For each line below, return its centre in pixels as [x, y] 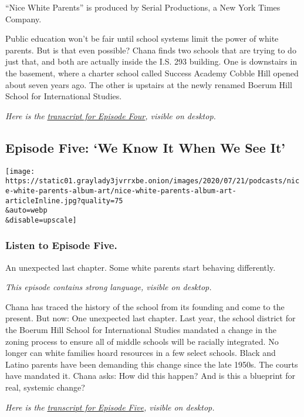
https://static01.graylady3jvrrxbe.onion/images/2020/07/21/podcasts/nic [153, 181]
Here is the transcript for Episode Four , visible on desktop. [111, 115]
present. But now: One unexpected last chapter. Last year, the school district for [151, 318]
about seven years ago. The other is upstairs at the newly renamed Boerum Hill [149, 84]
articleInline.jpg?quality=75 [64, 201]
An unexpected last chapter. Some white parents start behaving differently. [141, 267]
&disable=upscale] [41, 220]
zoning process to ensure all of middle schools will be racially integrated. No [142, 341]
